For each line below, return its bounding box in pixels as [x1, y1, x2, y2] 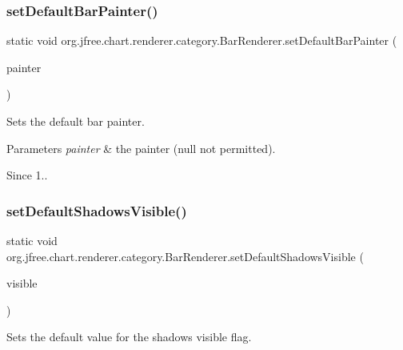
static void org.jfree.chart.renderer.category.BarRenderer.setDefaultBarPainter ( [6, 32, 397, 49]
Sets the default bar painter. [6, 113, 145, 129]
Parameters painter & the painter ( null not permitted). [6, 139, 276, 156]
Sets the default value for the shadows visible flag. [6, 328, 252, 345]
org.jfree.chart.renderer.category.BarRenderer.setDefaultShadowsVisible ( [6, 247, 364, 264]
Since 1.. [6, 167, 48, 183]
